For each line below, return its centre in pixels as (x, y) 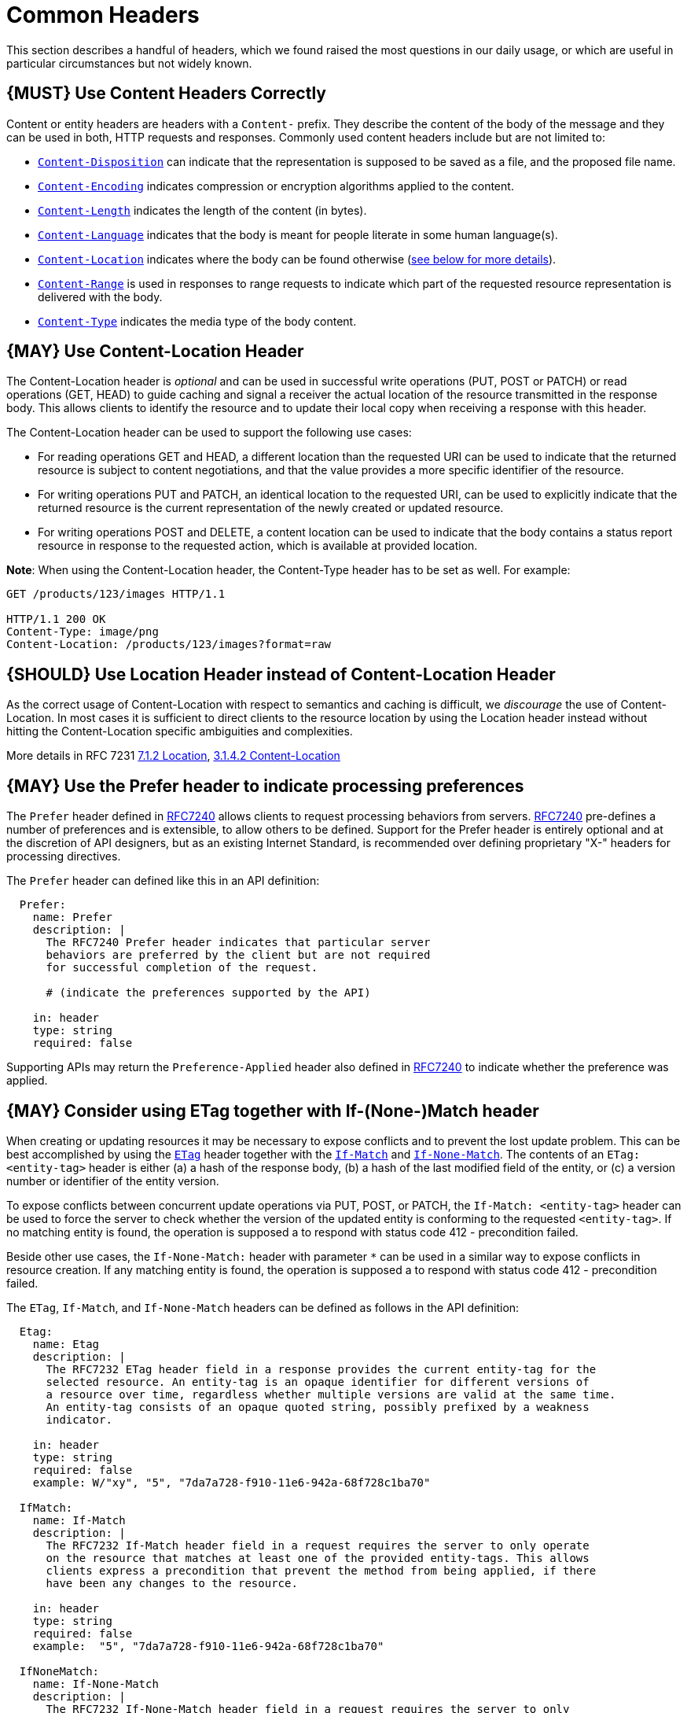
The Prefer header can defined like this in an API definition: (163, 881)
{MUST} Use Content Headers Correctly (166, 94)
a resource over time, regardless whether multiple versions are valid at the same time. (331, 1394)
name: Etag (66, 1344)
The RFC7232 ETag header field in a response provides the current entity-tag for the (321, 1369)
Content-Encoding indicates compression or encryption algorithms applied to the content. (276, 186)
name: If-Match (79, 1520)
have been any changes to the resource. (172, 1583)
